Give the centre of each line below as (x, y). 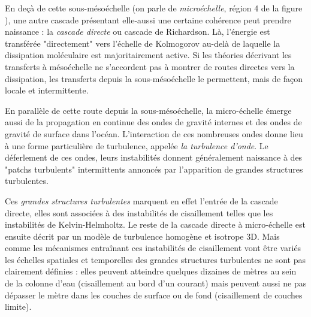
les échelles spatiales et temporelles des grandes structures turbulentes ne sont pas (155, 259)
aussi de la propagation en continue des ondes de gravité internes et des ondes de (153, 122)
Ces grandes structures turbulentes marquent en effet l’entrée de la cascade (141, 200)
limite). (18, 307)
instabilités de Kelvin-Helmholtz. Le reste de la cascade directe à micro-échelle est (155, 224)
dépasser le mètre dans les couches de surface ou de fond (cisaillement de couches (154, 295)
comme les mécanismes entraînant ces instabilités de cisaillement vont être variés (153, 248)
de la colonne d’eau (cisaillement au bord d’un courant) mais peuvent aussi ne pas (156, 283)
